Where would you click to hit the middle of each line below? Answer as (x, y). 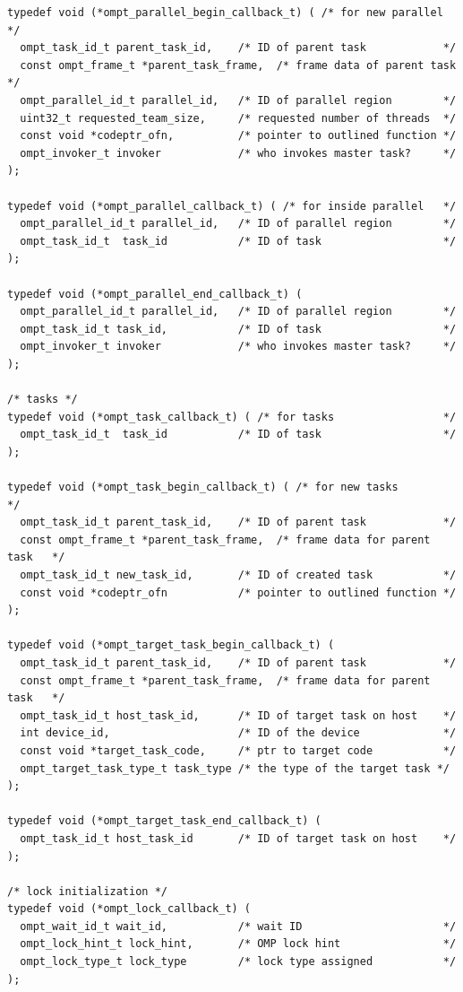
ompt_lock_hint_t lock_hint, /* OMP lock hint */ (238, 944)
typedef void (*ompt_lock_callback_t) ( (129, 909)
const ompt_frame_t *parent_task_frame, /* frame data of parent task (238, 65)
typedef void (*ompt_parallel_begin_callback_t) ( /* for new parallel (225, 13)
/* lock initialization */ (87, 891)
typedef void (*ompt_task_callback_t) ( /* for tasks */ (232, 417)
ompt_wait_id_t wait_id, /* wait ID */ (238, 926)
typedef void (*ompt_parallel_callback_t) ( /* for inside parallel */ (232, 206)
